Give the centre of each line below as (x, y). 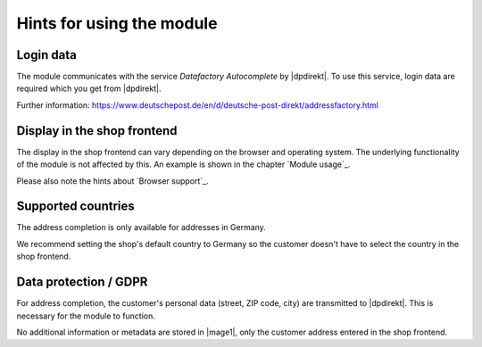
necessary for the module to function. (86, 316)
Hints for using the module (117, 23)
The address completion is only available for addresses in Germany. (141, 227)
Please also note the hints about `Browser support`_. (112, 181)
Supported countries (76, 207)
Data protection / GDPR (82, 282)
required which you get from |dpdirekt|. (89, 88)
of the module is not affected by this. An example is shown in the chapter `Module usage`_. (183, 164)
